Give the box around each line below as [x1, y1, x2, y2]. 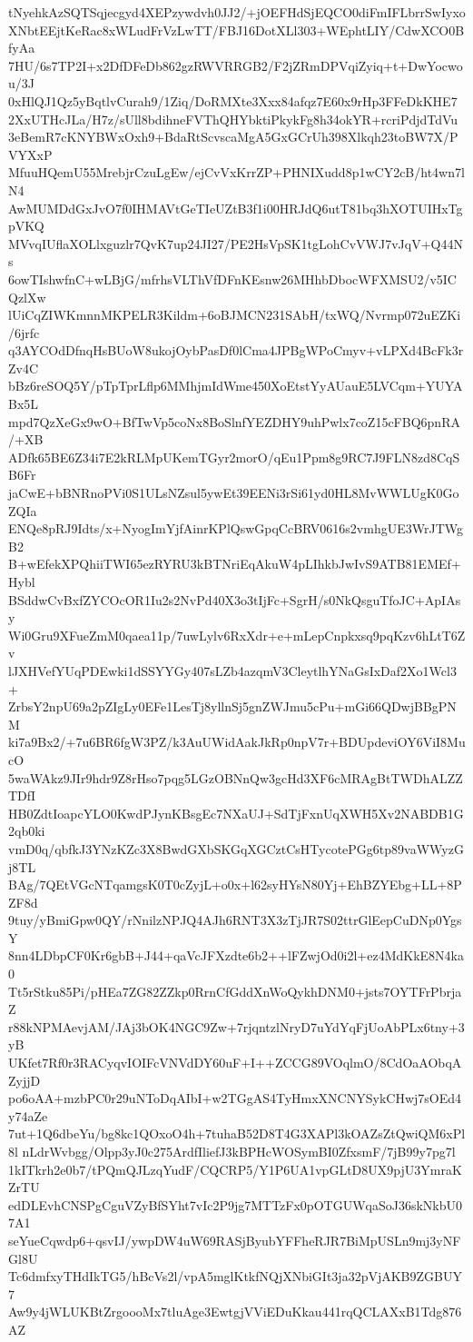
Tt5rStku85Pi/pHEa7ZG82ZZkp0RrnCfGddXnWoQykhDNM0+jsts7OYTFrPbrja [8, 981, 462, 1000]
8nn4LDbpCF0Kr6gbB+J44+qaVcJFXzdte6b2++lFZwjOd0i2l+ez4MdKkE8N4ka [8, 946, 464, 965]
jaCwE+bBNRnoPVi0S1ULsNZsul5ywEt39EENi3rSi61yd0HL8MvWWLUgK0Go [8, 483, 459, 502]
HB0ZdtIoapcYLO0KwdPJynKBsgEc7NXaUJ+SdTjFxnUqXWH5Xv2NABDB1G [8, 803, 464, 822]
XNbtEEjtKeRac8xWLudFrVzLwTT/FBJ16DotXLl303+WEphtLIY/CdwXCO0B [8, 20, 465, 39]
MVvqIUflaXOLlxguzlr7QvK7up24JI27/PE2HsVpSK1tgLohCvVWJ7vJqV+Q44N [8, 234, 463, 253]
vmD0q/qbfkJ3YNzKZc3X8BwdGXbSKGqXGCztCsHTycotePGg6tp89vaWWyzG [8, 839, 464, 858]
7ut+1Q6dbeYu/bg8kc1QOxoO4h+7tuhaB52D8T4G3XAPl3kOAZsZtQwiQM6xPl [8, 1124, 466, 1143]
